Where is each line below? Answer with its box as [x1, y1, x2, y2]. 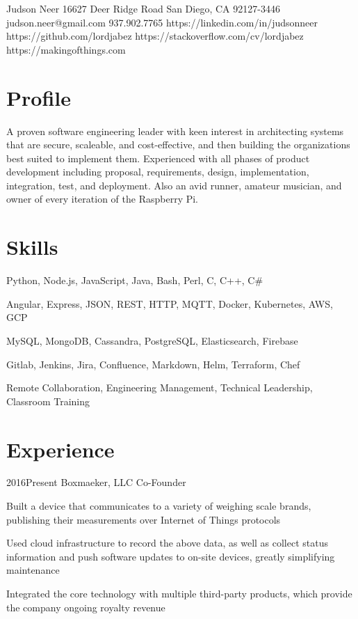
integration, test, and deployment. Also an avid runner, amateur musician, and [6, 178, 342, 192]
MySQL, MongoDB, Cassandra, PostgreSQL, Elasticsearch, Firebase [6, 333, 298, 347]
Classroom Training [6, 393, 90, 408]
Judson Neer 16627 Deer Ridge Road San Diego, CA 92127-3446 [6, 1, 280, 15]
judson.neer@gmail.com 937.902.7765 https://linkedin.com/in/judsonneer [6, 15, 318, 29]
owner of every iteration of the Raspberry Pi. [6, 191, 199, 206]
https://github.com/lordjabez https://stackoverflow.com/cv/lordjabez [6, 29, 304, 43]
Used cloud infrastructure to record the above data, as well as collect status [6, 535, 329, 550]
